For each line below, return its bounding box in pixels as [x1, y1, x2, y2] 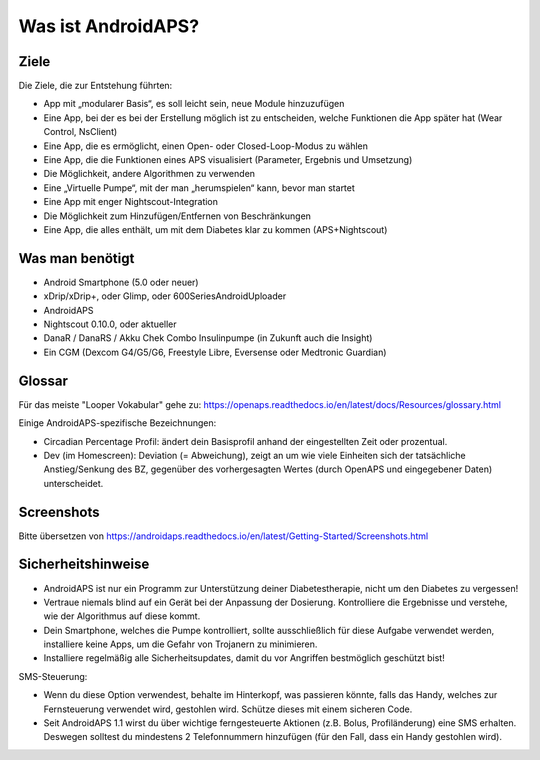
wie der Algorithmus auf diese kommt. [43, 610, 201, 622]
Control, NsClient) [43, 126, 118, 138]
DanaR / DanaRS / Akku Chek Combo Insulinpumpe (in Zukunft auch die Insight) [43, 332, 373, 344]
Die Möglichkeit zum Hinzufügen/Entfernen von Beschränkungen [43, 210, 312, 222]
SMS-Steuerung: [18, 670, 88, 682]
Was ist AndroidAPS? [18, 15, 200, 37]
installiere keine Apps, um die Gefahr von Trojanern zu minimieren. [43, 638, 318, 650]
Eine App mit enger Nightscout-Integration [43, 196, 219, 208]
